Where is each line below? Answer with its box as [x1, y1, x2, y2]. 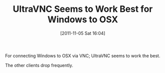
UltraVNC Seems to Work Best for [13, 3, 153, 15]
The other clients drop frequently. [5, 62, 73, 68]
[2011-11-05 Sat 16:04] [60, 30, 105, 36]
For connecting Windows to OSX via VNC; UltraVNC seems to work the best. [5, 53, 161, 59]
